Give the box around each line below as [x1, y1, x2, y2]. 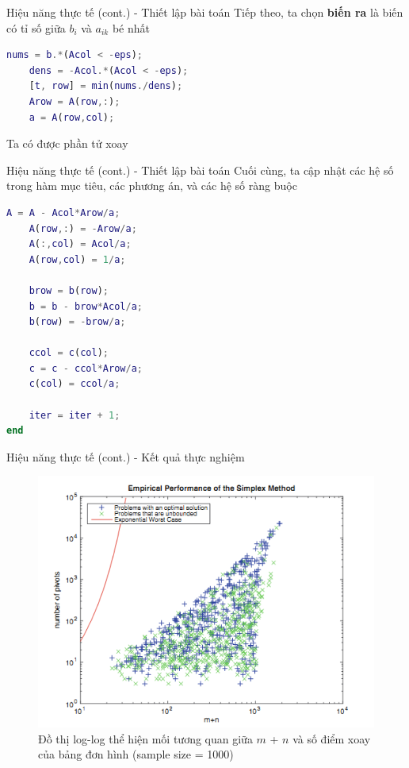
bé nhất [112, 19, 150, 36]
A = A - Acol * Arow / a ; [6, 206, 120, 218]
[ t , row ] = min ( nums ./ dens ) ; [29, 80, 183, 92]
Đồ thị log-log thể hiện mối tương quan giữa [38, 730, 253, 747]
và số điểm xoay [292, 730, 371, 747]
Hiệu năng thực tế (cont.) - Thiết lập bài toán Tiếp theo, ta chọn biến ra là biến [6, 4, 403, 20]
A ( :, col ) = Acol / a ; [29, 238, 132, 250]
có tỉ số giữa [6, 19, 66, 36]
